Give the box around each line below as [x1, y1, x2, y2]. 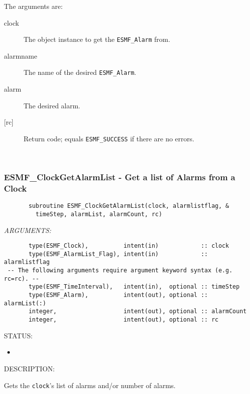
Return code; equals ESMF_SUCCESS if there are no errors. [24, 133, 194, 143]
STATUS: [4, 330, 33, 340]
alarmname [4, 50, 37, 61]
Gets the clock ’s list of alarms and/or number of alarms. [4, 380, 176, 390]
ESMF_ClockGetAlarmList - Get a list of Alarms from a [4, 171, 236, 183]
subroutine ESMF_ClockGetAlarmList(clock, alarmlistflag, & [28, 202, 229, 210]
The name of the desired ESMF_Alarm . [24, 67, 137, 77]
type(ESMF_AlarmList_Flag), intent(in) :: [28, 250, 208, 258]
